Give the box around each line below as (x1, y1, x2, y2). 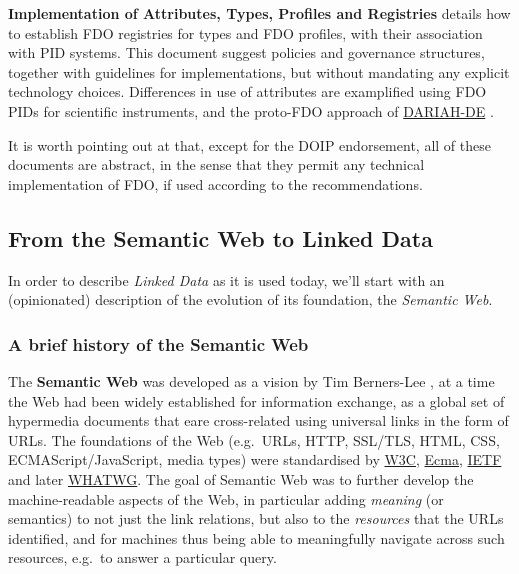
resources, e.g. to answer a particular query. (8, 547, 277, 568)
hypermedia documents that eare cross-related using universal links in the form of (8, 410, 509, 431)
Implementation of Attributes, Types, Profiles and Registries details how (8, 3, 511, 23)
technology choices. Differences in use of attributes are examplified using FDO (8, 81, 487, 102)
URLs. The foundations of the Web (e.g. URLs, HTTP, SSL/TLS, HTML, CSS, (8, 429, 500, 450)
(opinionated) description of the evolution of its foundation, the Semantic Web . (8, 289, 493, 310)
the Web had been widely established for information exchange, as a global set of (8, 390, 505, 411)
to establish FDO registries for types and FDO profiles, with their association (8, 22, 483, 43)
